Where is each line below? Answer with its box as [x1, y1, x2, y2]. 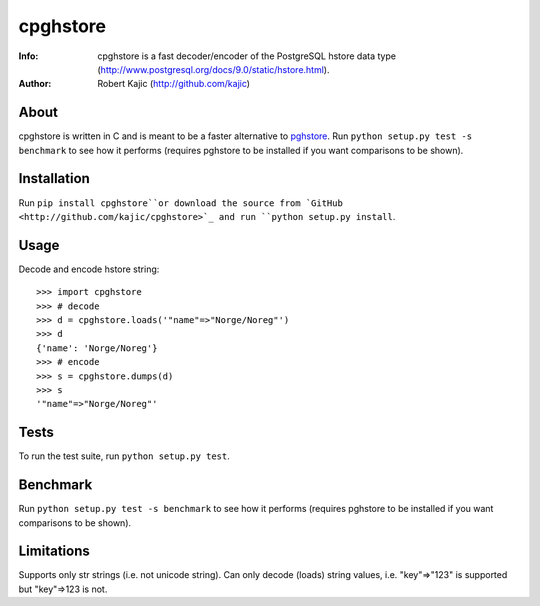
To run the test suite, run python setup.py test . [18, 450, 230, 462]
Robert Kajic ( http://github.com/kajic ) [97, 78, 250, 90]
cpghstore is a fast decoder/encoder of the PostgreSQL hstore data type [97, 50, 397, 62]
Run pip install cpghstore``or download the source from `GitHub [18, 196, 344, 209]
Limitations [18, 543, 90, 560]
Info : [18, 50, 39, 62]
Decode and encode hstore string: [18, 263, 160, 275]
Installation [18, 170, 90, 187]
